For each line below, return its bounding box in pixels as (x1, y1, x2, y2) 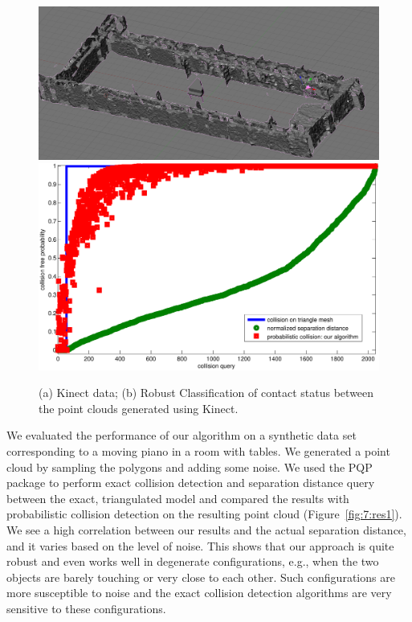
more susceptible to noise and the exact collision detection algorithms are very (6, 584, 392, 601)
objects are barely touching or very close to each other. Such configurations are (6, 568, 395, 585)
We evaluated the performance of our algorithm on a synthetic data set (6, 427, 357, 444)
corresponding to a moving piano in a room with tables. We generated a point (6, 442, 390, 459)
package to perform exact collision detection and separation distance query (6, 474, 375, 491)
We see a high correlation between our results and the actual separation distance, (6, 521, 406, 538)
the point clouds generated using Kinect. (39, 399, 239, 416)
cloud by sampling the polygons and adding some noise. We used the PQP (6, 458, 373, 475)
